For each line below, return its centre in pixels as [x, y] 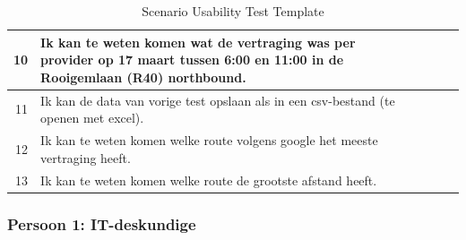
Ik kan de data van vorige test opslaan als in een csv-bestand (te [218, 100]
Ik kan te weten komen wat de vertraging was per [198, 42]
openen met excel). [92, 118]
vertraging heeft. [86, 157]
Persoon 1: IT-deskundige [102, 223]
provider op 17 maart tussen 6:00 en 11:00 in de [192, 60]
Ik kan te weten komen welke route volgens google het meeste [209, 140]
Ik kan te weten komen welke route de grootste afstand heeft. [209, 180]
